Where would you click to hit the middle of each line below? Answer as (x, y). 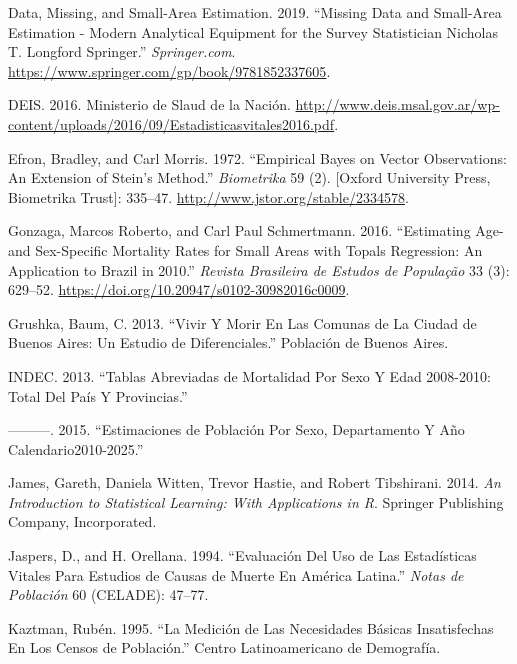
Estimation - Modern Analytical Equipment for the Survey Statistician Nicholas (253, 31)
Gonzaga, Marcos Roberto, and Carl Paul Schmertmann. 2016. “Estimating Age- (256, 230)
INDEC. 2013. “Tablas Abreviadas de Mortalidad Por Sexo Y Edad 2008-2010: (249, 375)
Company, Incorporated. (82, 521)
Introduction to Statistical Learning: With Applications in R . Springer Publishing (256, 501)
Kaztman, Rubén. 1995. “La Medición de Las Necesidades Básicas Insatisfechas (251, 627)
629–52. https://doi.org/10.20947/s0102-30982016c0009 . (179, 289)
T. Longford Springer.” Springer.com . (122, 51)
